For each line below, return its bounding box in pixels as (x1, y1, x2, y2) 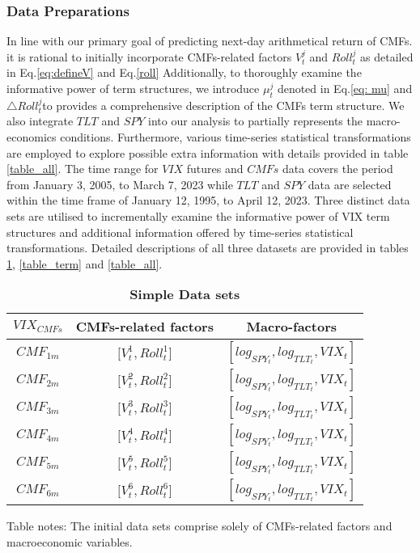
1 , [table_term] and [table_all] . (6, 255, 163, 272)
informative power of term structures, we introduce (6, 80, 260, 96)
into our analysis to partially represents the (148, 112, 363, 129)
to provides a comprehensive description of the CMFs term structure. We (42, 96, 405, 113)
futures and (186, 160, 244, 177)
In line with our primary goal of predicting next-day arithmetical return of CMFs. (6, 32, 413, 49)
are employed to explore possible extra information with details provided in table (6, 144, 409, 161)
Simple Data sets (129, 285, 240, 304)
